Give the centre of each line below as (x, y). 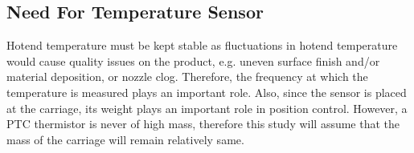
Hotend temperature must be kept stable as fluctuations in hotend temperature (202, 45)
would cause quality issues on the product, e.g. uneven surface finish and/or (193, 60)
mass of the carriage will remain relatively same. (125, 139)
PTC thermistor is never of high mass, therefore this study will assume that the (203, 124)
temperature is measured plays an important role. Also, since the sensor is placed (207, 92)
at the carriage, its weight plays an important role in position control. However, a (207, 108)
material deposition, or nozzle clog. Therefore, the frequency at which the (187, 76)
